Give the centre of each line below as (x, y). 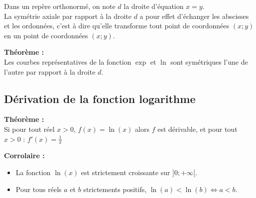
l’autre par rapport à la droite (50, 71)
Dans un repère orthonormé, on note (60, 6)
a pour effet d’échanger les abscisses (194, 16)
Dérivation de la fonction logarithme (100, 98)
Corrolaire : (24, 155)
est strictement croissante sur (126, 172)
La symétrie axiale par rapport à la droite (68, 16)
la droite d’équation (154, 6)
